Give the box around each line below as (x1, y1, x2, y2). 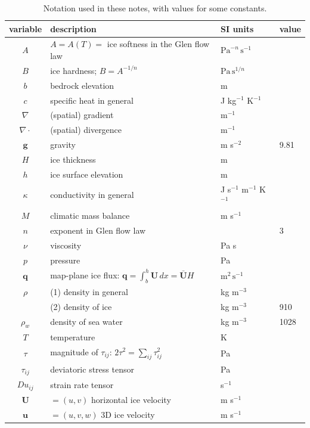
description (50, 22, 97, 35)
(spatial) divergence (50, 123, 122, 136)
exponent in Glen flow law (50, 224, 146, 236)
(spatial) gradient (50, 108, 114, 121)
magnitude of (50, 345, 98, 358)
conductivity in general (50, 188, 134, 201)
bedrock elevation (50, 79, 114, 91)
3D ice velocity (101, 408, 155, 420)
